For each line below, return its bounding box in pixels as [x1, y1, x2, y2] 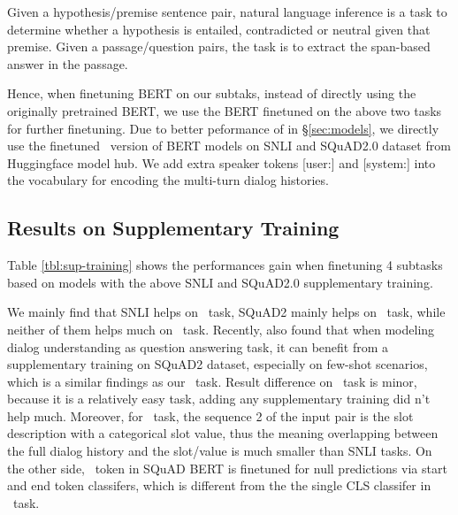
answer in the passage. [7, 54, 128, 73]
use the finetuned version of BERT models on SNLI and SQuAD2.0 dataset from [7, 136, 451, 155]
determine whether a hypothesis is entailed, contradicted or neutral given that [7, 19, 431, 38]
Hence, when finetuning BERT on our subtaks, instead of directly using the [7, 84, 416, 103]
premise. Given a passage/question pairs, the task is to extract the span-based [7, 37, 431, 56]
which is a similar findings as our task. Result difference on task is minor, [7, 372, 417, 390]
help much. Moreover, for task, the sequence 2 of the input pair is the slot [7, 406, 414, 425]
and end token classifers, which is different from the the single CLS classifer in [7, 476, 431, 495]
